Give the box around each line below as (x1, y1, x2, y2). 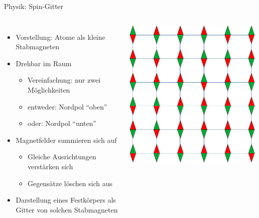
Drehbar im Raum (15, 58, 72, 68)
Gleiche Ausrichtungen (27, 151, 97, 162)
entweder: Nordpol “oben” (27, 101, 108, 111)
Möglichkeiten (27, 84, 70, 95)
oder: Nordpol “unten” (27, 118, 97, 128)
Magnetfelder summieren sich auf (15, 134, 117, 145)
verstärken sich (27, 161, 73, 171)
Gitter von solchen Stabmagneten (15, 204, 118, 215)
